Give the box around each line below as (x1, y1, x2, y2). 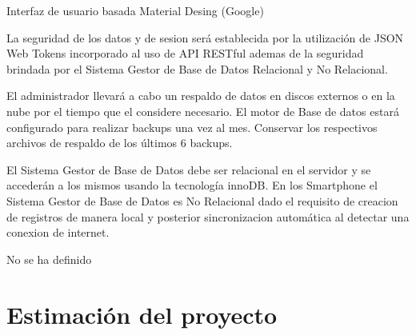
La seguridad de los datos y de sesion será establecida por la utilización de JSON (6, 29, 404, 46)
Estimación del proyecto (6, 297, 278, 330)
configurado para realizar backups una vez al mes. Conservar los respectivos (6, 118, 378, 135)
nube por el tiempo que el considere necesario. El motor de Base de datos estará (6, 102, 399, 119)
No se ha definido (6, 250, 92, 267)
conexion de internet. (6, 224, 110, 241)
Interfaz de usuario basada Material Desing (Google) (6, 2, 264, 18)
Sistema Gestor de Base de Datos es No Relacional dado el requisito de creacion (6, 192, 398, 209)
